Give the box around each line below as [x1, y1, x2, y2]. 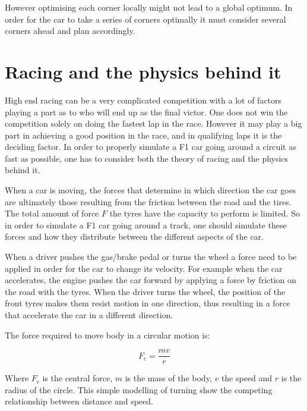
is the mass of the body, [125, 372, 212, 384]
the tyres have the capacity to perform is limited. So [109, 207, 300, 219]
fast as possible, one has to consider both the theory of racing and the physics [5, 152, 289, 164]
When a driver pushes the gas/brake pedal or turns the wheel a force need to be [5, 250, 297, 263]
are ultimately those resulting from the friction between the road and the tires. [5, 195, 292, 208]
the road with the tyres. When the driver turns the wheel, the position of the [5, 285, 286, 297]
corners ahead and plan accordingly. [5, 24, 135, 37]
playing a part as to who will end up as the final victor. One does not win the [5, 105, 288, 118]
